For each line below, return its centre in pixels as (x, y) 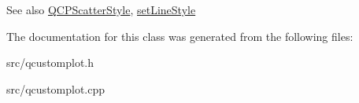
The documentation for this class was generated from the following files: (180, 36)
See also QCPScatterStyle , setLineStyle (101, 9)
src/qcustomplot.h (50, 63)
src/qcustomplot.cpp (56, 88)
